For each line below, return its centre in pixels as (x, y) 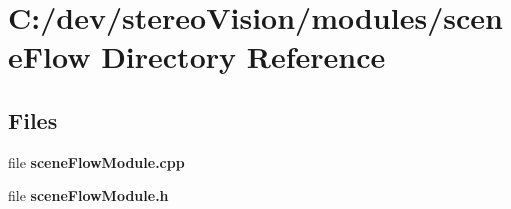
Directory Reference (243, 56)
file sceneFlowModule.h (88, 195)
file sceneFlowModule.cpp (96, 161)
